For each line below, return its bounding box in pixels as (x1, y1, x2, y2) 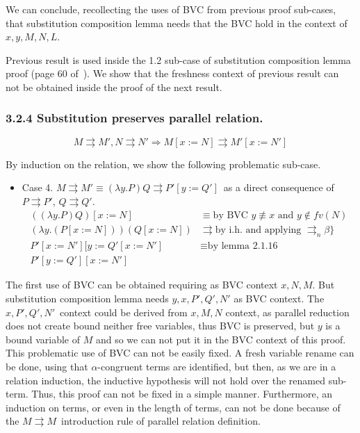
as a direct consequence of (223, 180, 334, 195)
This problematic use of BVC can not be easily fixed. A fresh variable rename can (6, 345, 354, 360)
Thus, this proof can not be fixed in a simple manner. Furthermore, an (31, 386, 333, 401)
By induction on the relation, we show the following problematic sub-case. (6, 156, 321, 171)
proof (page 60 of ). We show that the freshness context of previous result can (6, 66, 339, 81)
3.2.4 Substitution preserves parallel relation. (6, 109, 263, 126)
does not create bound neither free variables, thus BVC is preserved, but (6, 318, 315, 333)
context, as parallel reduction (225, 304, 350, 319)
